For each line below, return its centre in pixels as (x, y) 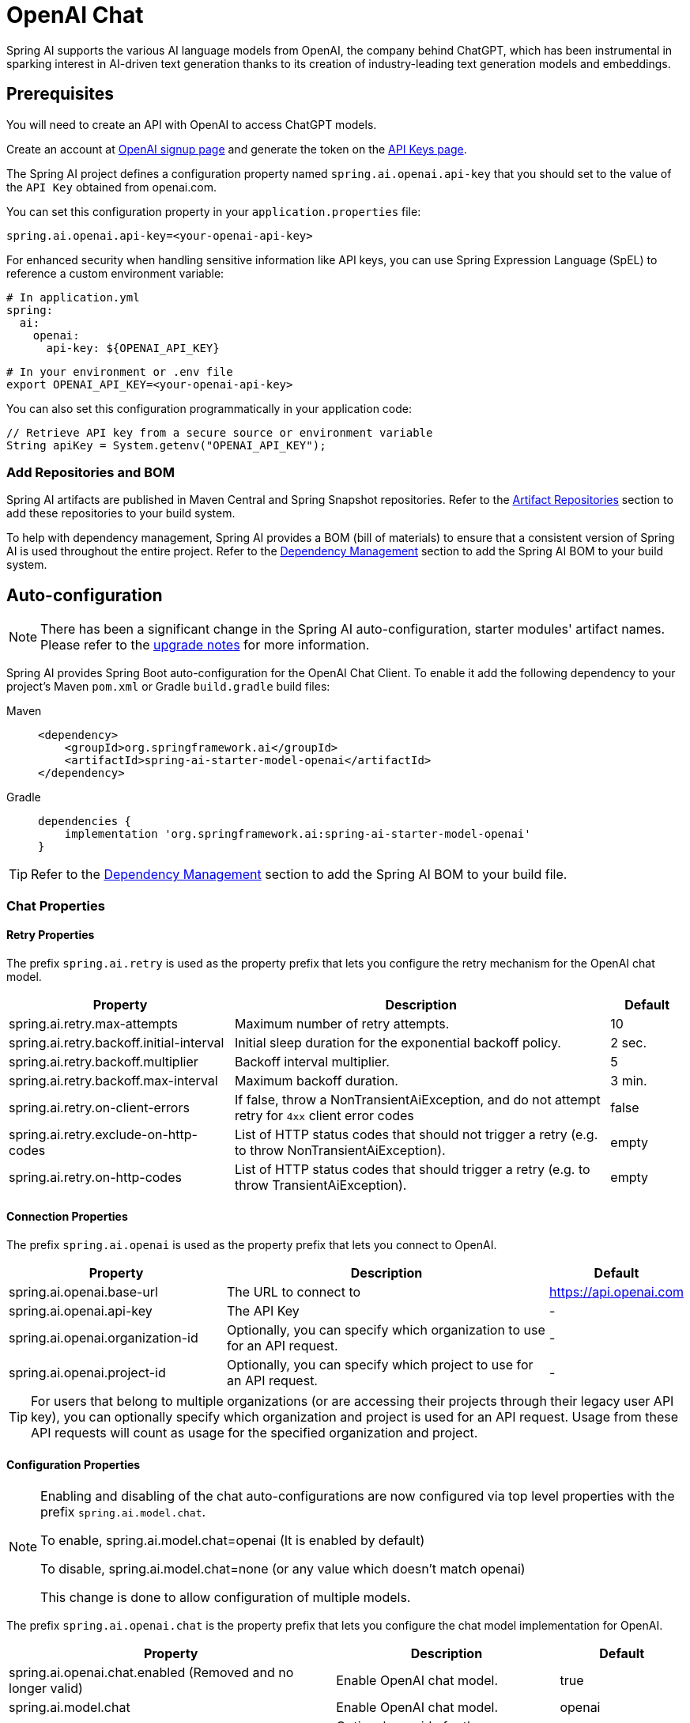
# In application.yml (73, 297)
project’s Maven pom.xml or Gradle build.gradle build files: (168, 687)
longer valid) (46, 1689)
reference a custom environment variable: (115, 273)
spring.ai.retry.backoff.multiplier (104, 1061)
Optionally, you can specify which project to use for (380, 1365)
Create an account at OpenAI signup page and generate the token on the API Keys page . (237, 149)
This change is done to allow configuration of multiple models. (226, 1598)
